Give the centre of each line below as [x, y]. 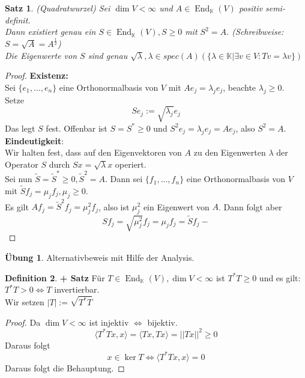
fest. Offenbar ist [77, 128]
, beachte [240, 87]
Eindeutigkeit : [35, 140]
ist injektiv [109, 322]
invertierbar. [77, 289]
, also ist [114, 206]
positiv [250, 8]
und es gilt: [280, 277]
